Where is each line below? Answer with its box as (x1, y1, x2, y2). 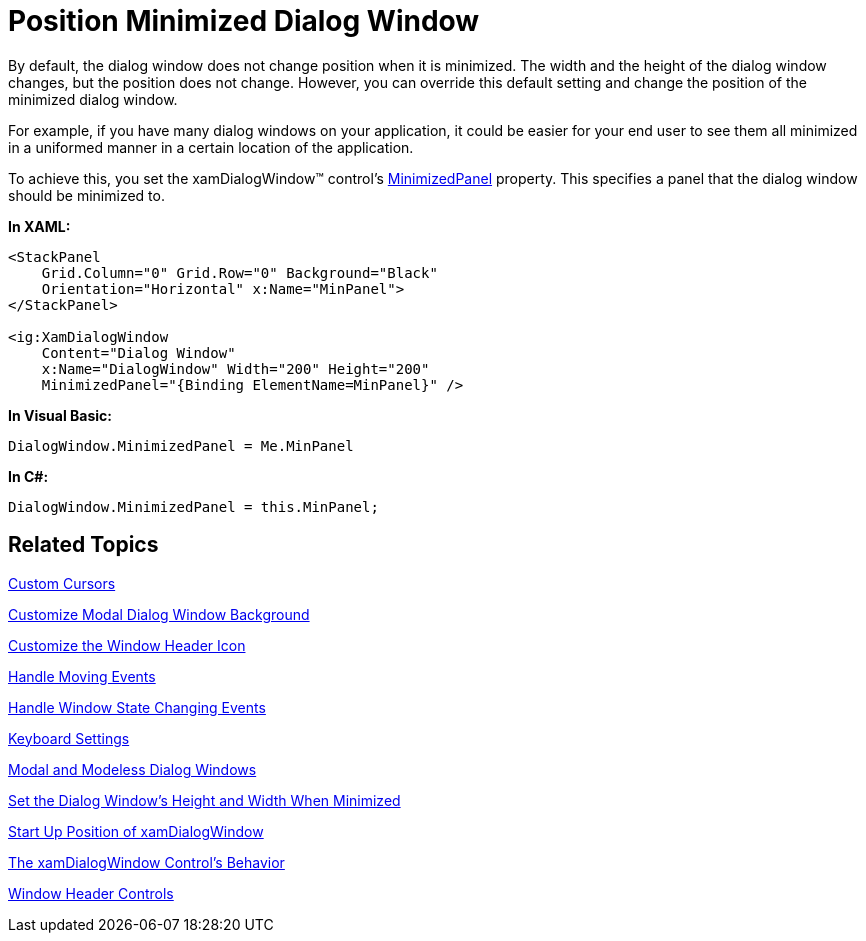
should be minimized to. (8, 186, 165, 204)
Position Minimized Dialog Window (8, 4, 480, 38)
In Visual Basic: (8, 406, 112, 424)
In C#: (8, 467, 49, 485)
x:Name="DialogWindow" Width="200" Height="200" (41, 360, 430, 377)
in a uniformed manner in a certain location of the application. (8, 138, 414, 156)
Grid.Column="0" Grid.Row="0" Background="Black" (41, 264, 438, 281)
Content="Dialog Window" (41, 344, 236, 361)
